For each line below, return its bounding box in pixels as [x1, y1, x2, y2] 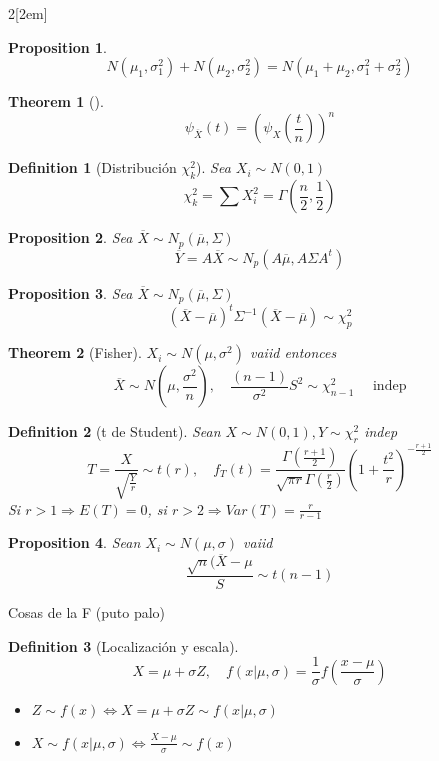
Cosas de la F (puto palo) [8, 602, 166, 623]
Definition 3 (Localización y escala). [8, 635, 239, 656]
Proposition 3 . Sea [8, 282, 133, 303]
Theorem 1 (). [8, 91, 104, 112]
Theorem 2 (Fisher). [8, 342, 142, 363]
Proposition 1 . [8, 36, 107, 57]
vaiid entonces [250, 342, 337, 363]
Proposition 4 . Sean [8, 532, 141, 553]
